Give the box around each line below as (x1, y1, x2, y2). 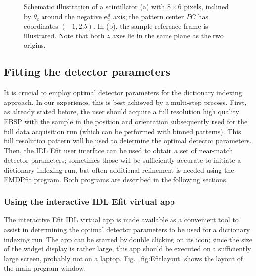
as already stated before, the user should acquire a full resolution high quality (4, 106, 239, 117)
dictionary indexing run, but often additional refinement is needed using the (4, 164, 234, 174)
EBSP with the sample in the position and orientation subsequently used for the (4, 116, 248, 126)
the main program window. (4, 263, 86, 273)
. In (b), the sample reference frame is (93, 21, 208, 31)
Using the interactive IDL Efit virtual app (4, 195, 175, 207)
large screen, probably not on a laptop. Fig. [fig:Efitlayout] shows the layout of (4, 253, 243, 263)
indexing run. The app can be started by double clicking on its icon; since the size (4, 234, 253, 244)
